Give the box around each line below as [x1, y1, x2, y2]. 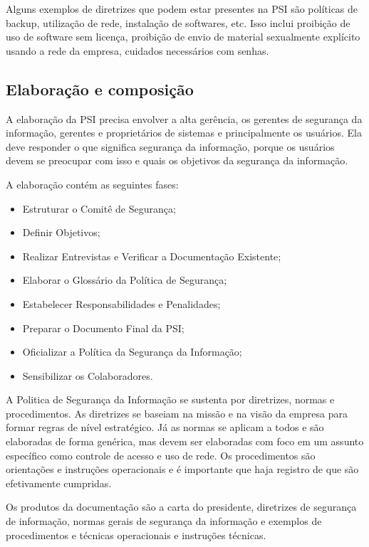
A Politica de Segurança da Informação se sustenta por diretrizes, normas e [6, 392, 335, 407]
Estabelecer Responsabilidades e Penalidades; [22, 296, 221, 311]
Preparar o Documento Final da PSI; [22, 320, 184, 335]
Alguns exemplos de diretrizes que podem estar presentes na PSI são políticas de [6, 1, 358, 16]
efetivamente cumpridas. [6, 475, 112, 490]
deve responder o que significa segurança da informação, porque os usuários [6, 139, 335, 154]
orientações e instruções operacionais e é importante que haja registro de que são [6, 462, 359, 477]
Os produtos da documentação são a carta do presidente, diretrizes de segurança [6, 499, 357, 514]
